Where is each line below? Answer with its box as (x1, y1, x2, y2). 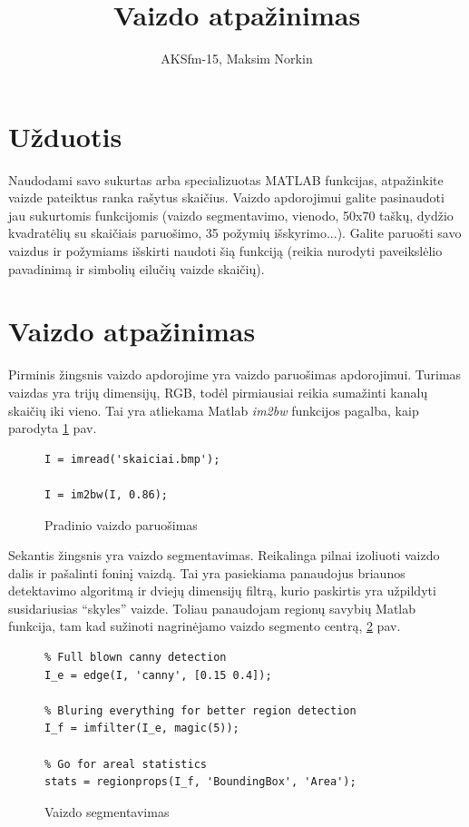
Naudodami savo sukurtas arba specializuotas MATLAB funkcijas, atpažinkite (8, 170, 444, 189)
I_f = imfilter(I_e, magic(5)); (44, 722, 239, 735)
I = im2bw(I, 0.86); (44, 487, 169, 501)
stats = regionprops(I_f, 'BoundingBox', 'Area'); (44, 775, 357, 789)
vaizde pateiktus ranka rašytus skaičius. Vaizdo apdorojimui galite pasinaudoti (8, 188, 445, 207)
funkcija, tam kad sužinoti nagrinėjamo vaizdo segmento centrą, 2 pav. (8, 616, 401, 635)
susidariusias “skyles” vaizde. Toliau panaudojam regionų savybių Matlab (8, 598, 416, 617)
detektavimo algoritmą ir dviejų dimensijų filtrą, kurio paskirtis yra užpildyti (8, 581, 436, 600)
